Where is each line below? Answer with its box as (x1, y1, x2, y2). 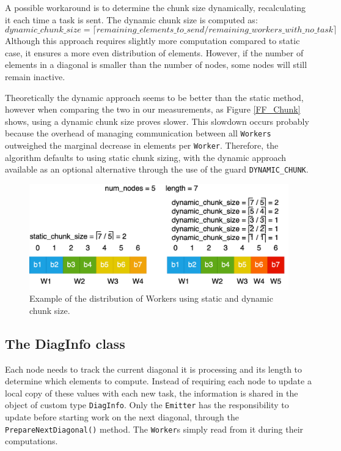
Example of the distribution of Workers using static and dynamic (29, 292, 273, 305)
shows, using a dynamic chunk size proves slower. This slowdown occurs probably (5, 114, 309, 127)
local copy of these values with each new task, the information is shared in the (5, 386, 298, 399)
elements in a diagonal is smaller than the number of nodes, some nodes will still (5, 58, 307, 71)
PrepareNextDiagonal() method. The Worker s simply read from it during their (5, 422, 304, 435)
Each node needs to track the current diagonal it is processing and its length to (5, 362, 302, 375)
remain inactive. (5, 70, 65, 83)
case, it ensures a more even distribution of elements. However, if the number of (5, 46, 304, 59)
